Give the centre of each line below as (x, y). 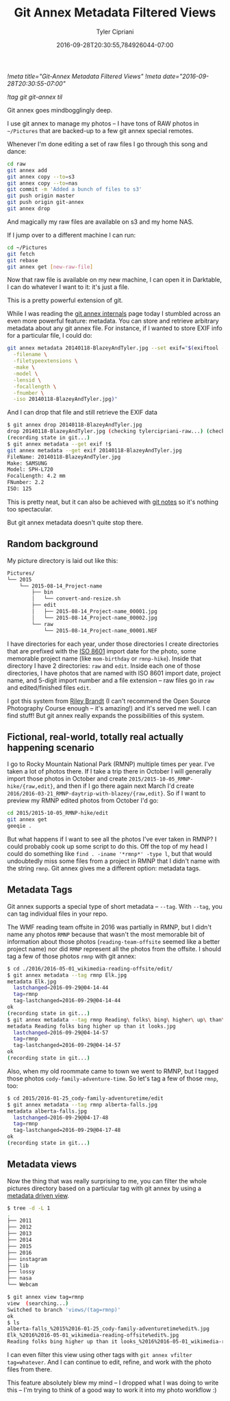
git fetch (21, 254)
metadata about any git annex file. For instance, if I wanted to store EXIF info (115, 328)
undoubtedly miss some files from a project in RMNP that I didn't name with (114, 861)
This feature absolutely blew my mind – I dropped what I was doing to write (113, 1383)
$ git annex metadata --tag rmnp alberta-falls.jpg (82, 1104)
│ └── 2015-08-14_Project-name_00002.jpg (94, 618)
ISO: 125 (20, 489)
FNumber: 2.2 (26, 483)
